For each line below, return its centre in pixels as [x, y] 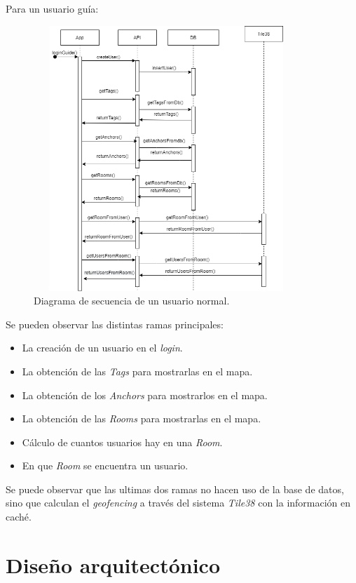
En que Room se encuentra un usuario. [105, 465]
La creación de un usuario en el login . [102, 348]
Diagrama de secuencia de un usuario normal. [132, 301]
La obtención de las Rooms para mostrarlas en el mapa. [142, 418]
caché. [19, 517]
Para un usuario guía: [52, 8]
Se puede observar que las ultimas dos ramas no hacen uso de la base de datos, [175, 489]
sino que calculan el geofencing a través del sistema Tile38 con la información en [178, 503]
